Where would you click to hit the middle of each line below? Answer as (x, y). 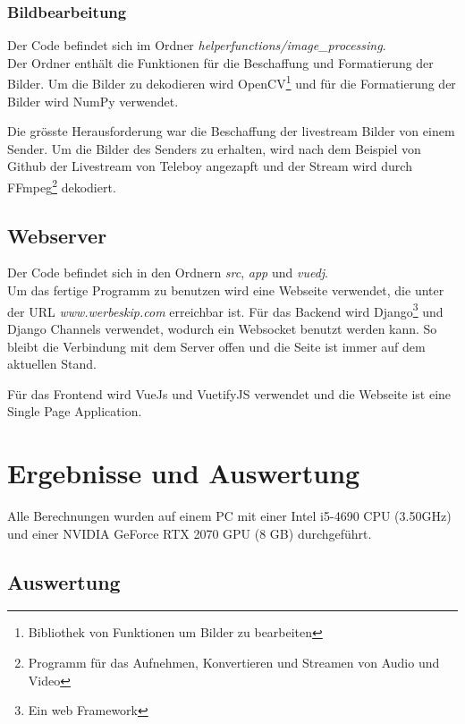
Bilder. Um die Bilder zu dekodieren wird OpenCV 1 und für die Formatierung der (232, 82)
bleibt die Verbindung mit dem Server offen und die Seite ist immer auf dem (216, 346)
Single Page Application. (75, 411)
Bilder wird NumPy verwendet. (93, 101)
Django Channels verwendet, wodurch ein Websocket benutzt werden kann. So (222, 328)
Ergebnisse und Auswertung (184, 473)
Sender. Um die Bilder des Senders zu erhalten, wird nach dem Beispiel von (214, 148)
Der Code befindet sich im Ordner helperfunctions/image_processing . (197, 45)
